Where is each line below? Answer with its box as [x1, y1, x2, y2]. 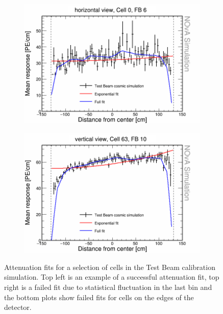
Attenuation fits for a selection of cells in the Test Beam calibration [4, 261, 215, 272]
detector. [4, 302, 32, 312]
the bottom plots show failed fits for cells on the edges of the [4, 291, 194, 302]
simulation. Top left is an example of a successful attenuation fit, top [4, 271, 219, 282]
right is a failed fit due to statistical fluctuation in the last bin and [4, 281, 212, 292]
